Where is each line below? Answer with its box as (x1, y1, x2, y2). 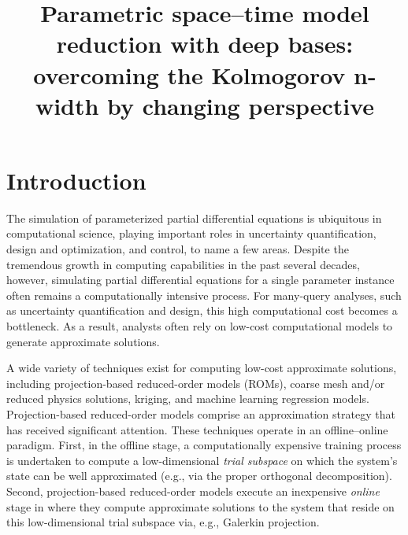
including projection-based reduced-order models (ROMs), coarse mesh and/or (6, 374, 385, 391)
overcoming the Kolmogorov (33, 58, 346, 90)
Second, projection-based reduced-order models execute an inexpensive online (6, 482, 380, 499)
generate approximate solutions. (6, 333, 160, 349)
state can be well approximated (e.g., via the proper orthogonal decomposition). (6, 467, 392, 484)
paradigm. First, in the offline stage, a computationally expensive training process (6, 437, 402, 453)
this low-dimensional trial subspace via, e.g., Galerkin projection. (6, 514, 320, 530)
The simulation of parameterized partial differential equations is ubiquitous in (6, 209, 382, 226)
